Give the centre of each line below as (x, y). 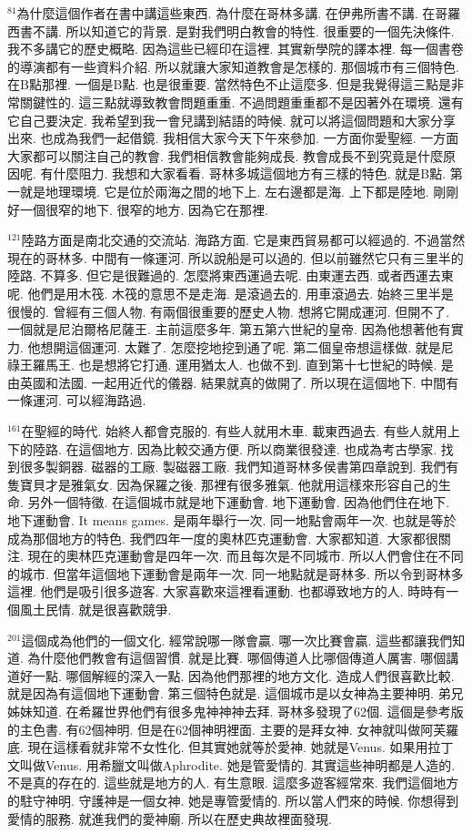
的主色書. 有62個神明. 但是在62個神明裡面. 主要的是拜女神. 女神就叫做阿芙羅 (233, 729)
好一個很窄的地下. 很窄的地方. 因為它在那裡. (138, 209)
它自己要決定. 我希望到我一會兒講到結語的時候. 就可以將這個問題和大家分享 (232, 120)
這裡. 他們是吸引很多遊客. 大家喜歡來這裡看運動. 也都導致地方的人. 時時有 (227, 591)
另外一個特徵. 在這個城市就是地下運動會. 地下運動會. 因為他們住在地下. (239, 502)
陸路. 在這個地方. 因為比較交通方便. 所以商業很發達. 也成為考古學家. (235, 448)
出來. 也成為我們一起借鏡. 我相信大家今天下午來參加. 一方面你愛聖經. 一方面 (233, 138)
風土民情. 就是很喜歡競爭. (95, 609)
